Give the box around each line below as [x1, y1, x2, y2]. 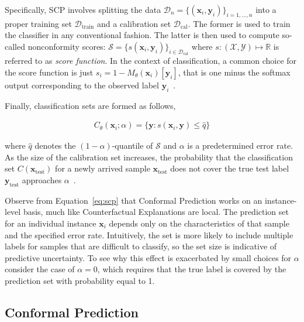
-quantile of [112, 139, 153, 152]
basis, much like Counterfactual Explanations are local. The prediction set [23, 205, 289, 218]
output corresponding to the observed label [5, 78, 159, 91]
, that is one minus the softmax [178, 66, 291, 78]
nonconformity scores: [27, 40, 106, 52]
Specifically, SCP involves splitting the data [5, 4, 161, 15]
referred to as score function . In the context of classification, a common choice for [5, 54, 297, 67]
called [5, 40, 25, 52]
